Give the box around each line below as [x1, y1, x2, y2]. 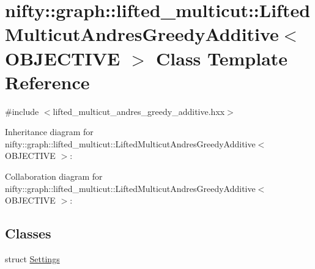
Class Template [156, 45, 288, 70]
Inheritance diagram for [5, 125, 94, 138]
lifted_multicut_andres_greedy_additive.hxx [53, 105, 225, 117]
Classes [5, 224, 51, 243]
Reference [5, 69, 90, 94]
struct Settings [5, 252, 60, 265]
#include [5, 105, 39, 117]
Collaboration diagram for [5, 170, 103, 183]
